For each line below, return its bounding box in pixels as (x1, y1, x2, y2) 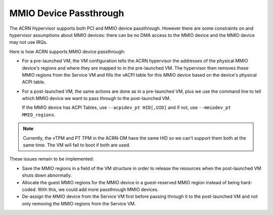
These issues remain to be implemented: (9, 156, 94, 162)
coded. (22, 186, 37, 192)
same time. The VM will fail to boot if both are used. (23, 142, 131, 148)
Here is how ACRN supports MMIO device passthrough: (9, 48, 125, 55)
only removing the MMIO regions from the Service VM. (22, 200, 136, 206)
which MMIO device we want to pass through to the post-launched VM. (22, 95, 171, 101)
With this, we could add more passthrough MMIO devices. (37, 186, 159, 192)
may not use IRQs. (9, 39, 48, 45)
